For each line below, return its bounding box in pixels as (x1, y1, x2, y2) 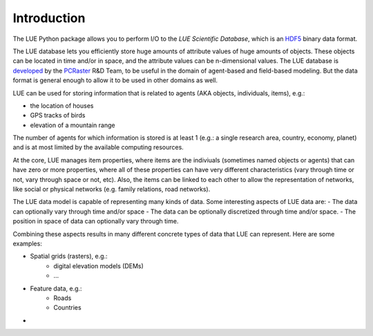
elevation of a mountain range (30, 121, 115, 129)
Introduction (12, 10, 86, 26)
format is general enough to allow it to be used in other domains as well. (12, 76, 218, 84)
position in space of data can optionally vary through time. (12, 217, 179, 225)
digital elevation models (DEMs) (53, 261, 144, 270)
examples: (12, 239, 43, 248)
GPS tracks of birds (30, 111, 86, 120)
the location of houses (30, 101, 94, 110)
